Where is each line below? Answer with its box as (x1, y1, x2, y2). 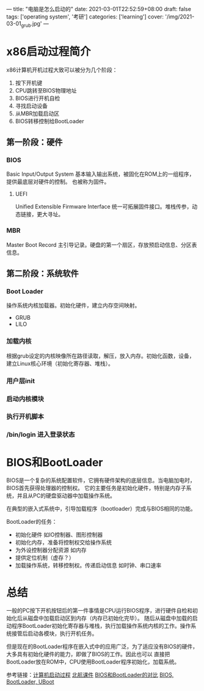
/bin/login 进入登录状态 (6, 431, 75, 439)
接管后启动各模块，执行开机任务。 (11, 630, 98, 637)
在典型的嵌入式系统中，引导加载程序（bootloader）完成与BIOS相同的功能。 (6, 505, 197, 513)
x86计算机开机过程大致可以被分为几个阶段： (6, 66, 118, 74)
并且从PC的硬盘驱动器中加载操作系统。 (16, 492, 116, 499)
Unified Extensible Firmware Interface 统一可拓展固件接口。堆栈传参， (15, 203, 192, 210)
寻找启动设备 (15, 102, 48, 109)
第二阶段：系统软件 (6, 268, 79, 279)
